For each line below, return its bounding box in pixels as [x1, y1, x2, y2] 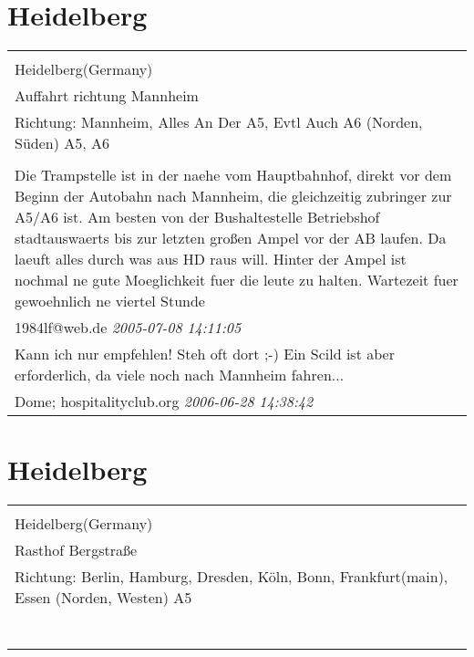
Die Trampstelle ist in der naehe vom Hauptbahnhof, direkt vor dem [15, 164, 452, 186]
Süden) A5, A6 [15, 132, 110, 154]
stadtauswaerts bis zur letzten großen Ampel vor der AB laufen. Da [15, 227, 447, 249]
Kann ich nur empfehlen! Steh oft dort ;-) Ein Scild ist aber [15, 343, 395, 365]
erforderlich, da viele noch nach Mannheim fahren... [15, 364, 345, 386]
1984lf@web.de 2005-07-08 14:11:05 [15, 317, 242, 339]
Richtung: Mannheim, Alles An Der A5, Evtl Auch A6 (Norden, [15, 111, 423, 133]
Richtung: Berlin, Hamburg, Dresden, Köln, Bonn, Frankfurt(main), [15, 566, 448, 588]
